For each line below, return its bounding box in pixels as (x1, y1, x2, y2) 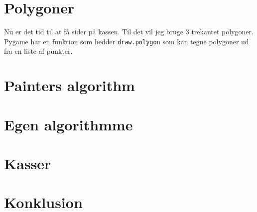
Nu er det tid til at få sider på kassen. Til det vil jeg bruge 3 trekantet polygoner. (4, 26, 254, 37)
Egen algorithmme (4, 114, 133, 134)
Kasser (4, 153, 51, 173)
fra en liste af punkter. (4, 46, 73, 56)
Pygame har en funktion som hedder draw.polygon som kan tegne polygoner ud (4, 36, 249, 46)
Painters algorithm (4, 75, 135, 96)
